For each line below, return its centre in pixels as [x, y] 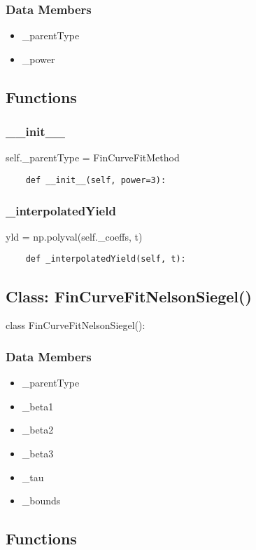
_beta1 [38, 406]
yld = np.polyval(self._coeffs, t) [74, 236]
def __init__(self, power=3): [96, 180]
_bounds [41, 501]
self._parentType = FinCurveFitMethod [93, 157]
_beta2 [38, 430]
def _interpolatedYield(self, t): [106, 259]
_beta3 [38, 453]
